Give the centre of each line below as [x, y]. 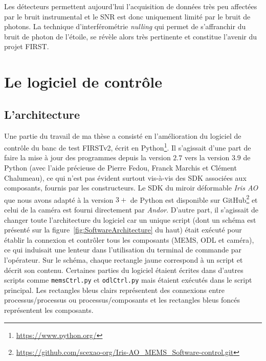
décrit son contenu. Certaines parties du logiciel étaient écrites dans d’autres [124, 270]
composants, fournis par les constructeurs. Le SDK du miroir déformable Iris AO [131, 188]
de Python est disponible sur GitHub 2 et [194, 199]
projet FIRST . [27, 46]
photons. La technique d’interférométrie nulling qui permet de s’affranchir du [125, 26]
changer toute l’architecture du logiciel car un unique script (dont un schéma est [130, 219]
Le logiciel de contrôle [83, 82]
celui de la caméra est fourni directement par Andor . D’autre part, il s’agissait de [131, 210]
